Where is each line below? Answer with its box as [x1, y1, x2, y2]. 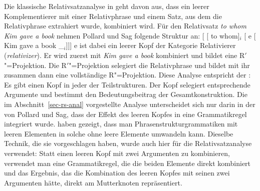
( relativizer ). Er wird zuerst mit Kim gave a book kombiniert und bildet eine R [4, 49, 245, 60]
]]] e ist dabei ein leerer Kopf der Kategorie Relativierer [66, 40, 236, 50]
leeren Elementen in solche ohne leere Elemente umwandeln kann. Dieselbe [4, 128, 233, 138]
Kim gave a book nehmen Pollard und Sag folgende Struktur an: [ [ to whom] [4, 30, 240, 40]
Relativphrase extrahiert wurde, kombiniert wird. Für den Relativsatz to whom [4, 20, 246, 31]
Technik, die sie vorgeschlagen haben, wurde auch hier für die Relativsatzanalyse [4, 138, 252, 148]
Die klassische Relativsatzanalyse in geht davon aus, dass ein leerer [4, 1, 209, 11]
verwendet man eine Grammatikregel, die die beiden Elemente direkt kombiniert [4, 157, 251, 168]
